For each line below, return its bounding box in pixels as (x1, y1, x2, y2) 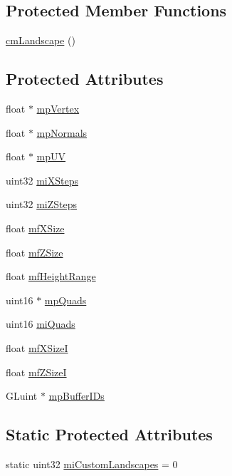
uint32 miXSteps (6, 172, 78, 187)
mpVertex (36, 101, 80, 115)
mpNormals (36, 125, 88, 140)
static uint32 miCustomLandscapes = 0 (6, 456, 178, 471)
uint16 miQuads (6, 316, 75, 331)
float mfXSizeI (6, 340, 68, 355)
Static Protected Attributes (6, 423, 213, 445)
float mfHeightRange (6, 269, 96, 284)
